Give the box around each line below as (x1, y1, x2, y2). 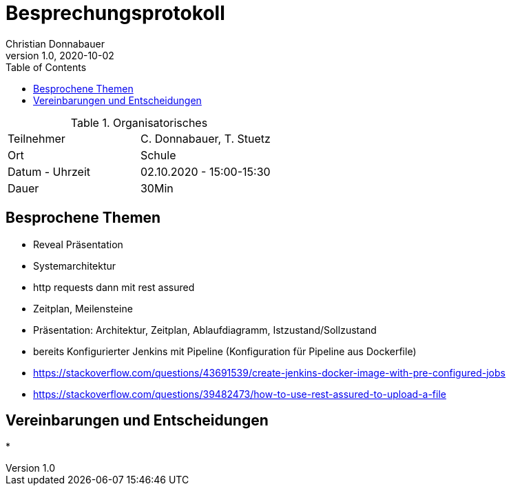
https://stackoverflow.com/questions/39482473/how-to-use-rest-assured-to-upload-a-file (33, 388, 446, 400)
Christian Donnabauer (6, 37, 105, 50)
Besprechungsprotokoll (6, 1, 225, 25)
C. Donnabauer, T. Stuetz (140, 131, 271, 146)
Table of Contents (6, 61, 87, 73)
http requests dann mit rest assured (33, 281, 195, 293)
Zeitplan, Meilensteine (33, 302, 133, 314)
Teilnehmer (8, 131, 65, 146)
